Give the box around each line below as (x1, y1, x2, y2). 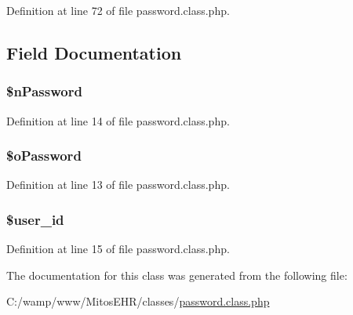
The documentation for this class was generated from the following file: (6, 266, 348, 283)
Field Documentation (6, 40, 182, 64)
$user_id (6, 209, 64, 229)
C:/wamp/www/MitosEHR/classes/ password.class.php (6, 293, 270, 310)
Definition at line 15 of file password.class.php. (6, 241, 230, 257)
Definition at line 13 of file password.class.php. (6, 176, 230, 193)
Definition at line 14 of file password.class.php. (6, 112, 230, 129)
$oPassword (6, 146, 82, 165)
